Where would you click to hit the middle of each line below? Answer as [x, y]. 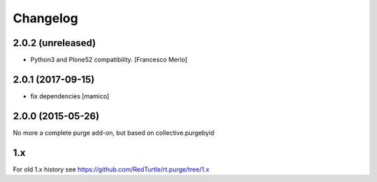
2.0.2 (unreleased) [54, 43]
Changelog [45, 18]
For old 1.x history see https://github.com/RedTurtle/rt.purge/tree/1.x [111, 169]
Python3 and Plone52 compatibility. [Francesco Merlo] [109, 60]
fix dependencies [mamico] [70, 96]
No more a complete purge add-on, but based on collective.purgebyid [113, 132]
